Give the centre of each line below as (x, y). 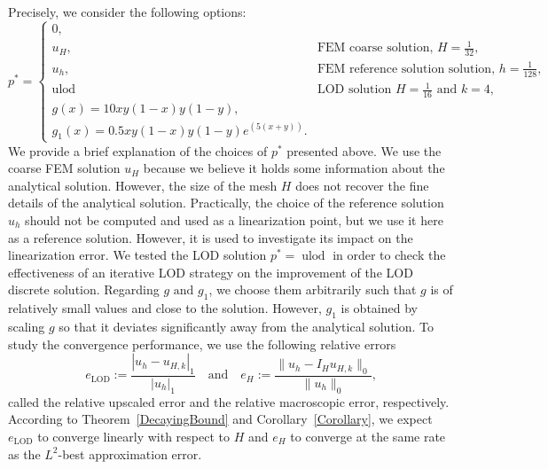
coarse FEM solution (64, 168)
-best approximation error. (130, 453)
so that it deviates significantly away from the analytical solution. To (247, 326)
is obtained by (379, 308)
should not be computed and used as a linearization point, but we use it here (234, 220)
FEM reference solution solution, (406, 69)
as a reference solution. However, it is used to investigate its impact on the (211, 237)
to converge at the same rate (368, 436)
